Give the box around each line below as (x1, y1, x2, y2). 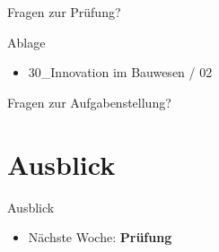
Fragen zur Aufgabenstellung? (7, 92, 171, 111)
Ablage (7, 32, 46, 51)
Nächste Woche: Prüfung (28, 228, 172, 247)
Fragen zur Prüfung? (7, 3, 121, 21)
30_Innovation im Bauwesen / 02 (28, 63, 213, 82)
